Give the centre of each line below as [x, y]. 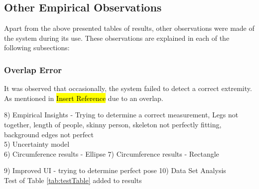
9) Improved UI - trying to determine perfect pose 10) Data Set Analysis [115, 170]
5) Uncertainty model [37, 144]
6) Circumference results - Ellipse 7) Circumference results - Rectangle [112, 153]
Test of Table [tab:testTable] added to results [73, 180]
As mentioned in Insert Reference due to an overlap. [84, 98]
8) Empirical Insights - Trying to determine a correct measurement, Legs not [121, 115]
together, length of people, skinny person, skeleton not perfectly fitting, [113, 124]
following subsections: [37, 47]
